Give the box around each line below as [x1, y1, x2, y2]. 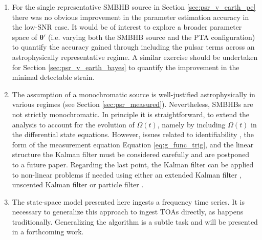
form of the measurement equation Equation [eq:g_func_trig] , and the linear [12, 139, 254, 149]
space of [12, 31, 37, 42]
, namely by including [157, 119, 226, 129]
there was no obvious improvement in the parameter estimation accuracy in [12, 11, 249, 22]
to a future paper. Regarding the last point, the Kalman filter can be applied [12, 159, 254, 169]
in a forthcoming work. [12, 226, 84, 237]
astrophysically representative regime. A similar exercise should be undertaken [12, 51, 258, 62]
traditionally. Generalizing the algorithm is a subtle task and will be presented [12, 216, 258, 227]
